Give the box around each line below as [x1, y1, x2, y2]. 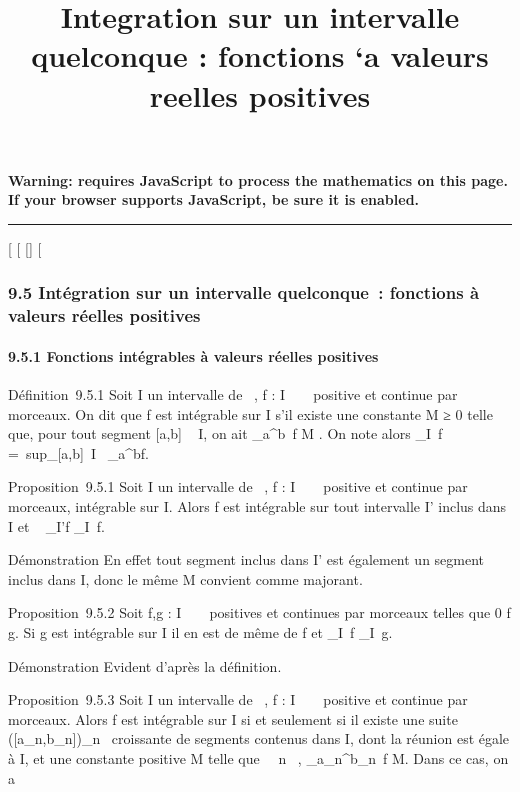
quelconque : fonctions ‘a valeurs [31, 35, 489, 76]
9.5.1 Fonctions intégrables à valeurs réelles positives [8, 345, 379, 366]
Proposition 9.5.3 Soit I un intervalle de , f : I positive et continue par [8, 689, 468, 710]
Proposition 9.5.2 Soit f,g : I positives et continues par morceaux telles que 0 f [8, 602, 511, 623]
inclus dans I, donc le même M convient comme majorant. [8, 568, 363, 589]
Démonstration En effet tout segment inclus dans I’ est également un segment [8, 549, 485, 570]
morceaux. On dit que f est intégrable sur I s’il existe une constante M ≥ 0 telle [8, 403, 493, 424]
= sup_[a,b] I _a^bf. [8, 442, 149, 463]
